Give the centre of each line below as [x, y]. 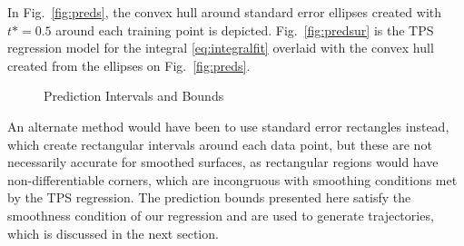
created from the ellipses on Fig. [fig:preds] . [129, 65]
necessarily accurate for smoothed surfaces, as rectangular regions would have [223, 162]
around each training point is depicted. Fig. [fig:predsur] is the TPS [245, 30]
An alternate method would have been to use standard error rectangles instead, [228, 126]
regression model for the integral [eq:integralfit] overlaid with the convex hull [221, 48]
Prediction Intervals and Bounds [134, 96]
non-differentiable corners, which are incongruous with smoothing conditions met [232, 179]
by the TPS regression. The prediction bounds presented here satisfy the [209, 197]
